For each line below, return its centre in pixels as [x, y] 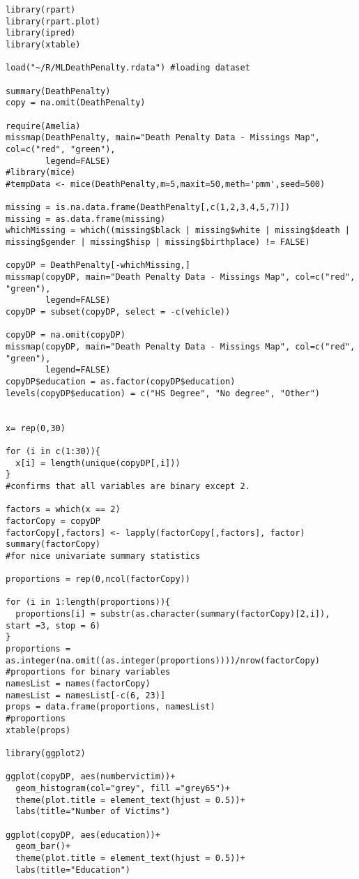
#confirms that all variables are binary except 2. [128, 486]
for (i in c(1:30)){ [53, 451]
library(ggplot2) [46, 753]
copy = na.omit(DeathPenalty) [76, 103]
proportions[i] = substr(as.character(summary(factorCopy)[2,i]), [173, 614]
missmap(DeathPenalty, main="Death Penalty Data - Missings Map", [163, 138]
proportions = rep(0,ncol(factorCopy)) [98, 579]
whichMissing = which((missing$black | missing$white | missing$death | [178, 231]
